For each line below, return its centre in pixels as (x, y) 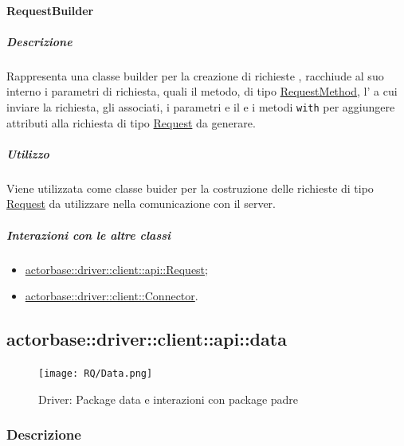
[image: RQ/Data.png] (96, 373)
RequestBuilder (50, 10)
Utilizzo (28, 153)
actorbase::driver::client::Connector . (112, 296)
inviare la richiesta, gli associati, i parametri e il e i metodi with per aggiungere (201, 106)
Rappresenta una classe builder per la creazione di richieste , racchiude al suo (195, 75)
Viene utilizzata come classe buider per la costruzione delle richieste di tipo (190, 188)
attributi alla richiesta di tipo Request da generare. (131, 122)
